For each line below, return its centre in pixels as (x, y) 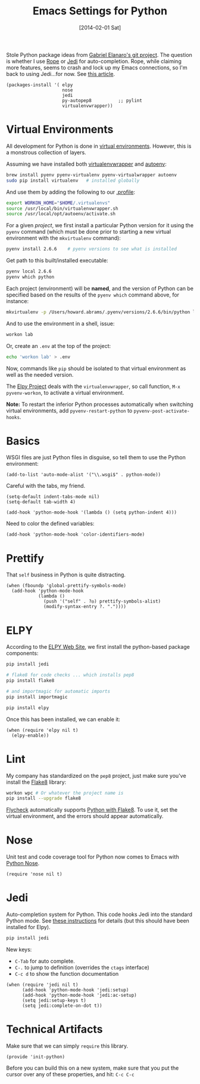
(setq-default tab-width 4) (41, 502)
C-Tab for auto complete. (45, 961)
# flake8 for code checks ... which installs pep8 (70, 675)
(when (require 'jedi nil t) (42, 985)
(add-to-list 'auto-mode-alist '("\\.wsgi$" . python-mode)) (84, 475)
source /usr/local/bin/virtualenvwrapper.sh (62, 208)
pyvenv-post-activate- (162, 411)
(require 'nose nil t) (34, 874)
